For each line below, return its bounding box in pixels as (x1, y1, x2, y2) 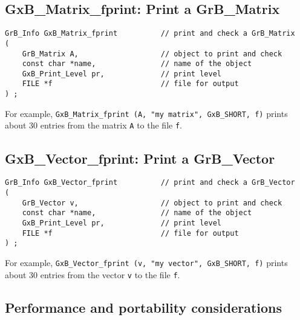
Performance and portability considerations (5, 298, 282, 316)
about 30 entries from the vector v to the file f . (5, 268, 180, 281)
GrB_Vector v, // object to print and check (22, 198, 282, 207)
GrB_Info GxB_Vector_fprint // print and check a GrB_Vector (5, 178, 295, 187)
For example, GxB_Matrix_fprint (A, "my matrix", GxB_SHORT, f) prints (5, 107, 288, 119)
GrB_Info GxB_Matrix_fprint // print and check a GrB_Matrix (5, 29, 295, 38)
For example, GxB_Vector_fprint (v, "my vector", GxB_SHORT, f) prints (5, 256, 288, 268)
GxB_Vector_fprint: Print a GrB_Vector (5, 148, 275, 167)
